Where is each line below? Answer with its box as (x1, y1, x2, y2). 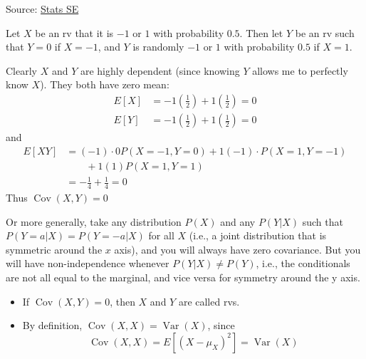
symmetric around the (6, 241, 103, 256)
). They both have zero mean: (40, 77, 169, 92)
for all (148, 228, 174, 243)
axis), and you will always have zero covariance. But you (114, 241, 361, 256)
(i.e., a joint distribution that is (189, 228, 327, 243)
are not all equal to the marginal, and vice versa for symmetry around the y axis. (6, 270, 360, 285)
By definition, (22, 318, 83, 333)
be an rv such (295, 25, 355, 40)
